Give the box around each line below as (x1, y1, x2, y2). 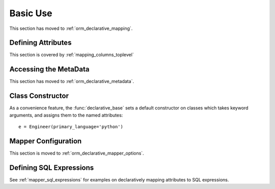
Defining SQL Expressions (9, 163, 94, 172)
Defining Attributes (9, 39, 72, 47)
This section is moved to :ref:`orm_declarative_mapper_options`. (9, 150, 145, 156)
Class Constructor (9, 92, 69, 100)
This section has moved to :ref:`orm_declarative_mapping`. (9, 25, 133, 31)
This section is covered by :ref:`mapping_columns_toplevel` (9, 52, 134, 58)
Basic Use (9, 8, 53, 19)
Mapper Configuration (9, 137, 82, 145)
